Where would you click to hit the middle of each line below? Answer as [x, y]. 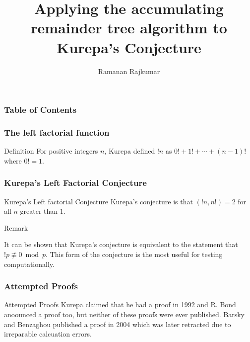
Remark [16, 227]
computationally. [29, 264]
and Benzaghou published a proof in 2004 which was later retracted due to [118, 324]
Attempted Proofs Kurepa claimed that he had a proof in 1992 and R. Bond [120, 304]
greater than [39, 211]
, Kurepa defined [130, 151]
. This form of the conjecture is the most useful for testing [134, 254]
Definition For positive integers [51, 151]
